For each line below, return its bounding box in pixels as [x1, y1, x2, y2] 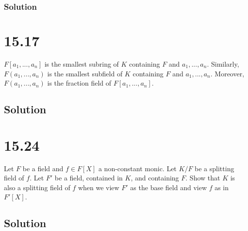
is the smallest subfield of [47, 68, 123, 78]
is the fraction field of [47, 78, 112, 88]
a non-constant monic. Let [98, 163, 177, 173]
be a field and [22, 163, 64, 173]
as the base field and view [130, 182, 207, 192]
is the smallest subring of [44, 58, 119, 69]
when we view [78, 182, 119, 192]
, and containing [131, 173, 179, 183]
